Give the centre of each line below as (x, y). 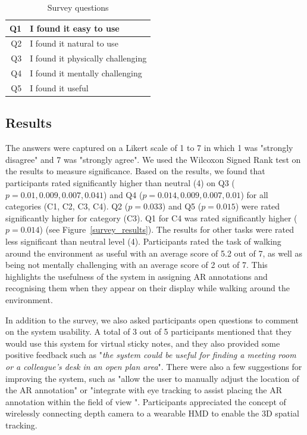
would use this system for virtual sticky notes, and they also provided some (143, 343)
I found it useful (59, 87)
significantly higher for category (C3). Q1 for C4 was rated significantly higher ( (151, 217)
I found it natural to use (74, 43)
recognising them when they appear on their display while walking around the (148, 288)
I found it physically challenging (88, 58)
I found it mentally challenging (86, 73)
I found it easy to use (75, 28)
